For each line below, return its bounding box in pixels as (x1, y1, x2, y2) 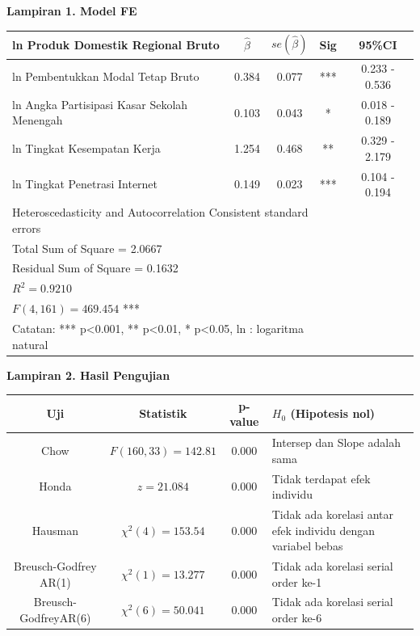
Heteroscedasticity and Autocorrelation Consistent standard (12, 204, 309, 221)
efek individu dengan (271, 521, 375, 538)
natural (12, 335, 48, 352)
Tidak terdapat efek (271, 470, 371, 486)
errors (12, 219, 41, 236)
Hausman (31, 521, 78, 538)
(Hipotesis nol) (290, 405, 376, 422)
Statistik (139, 405, 187, 422)
